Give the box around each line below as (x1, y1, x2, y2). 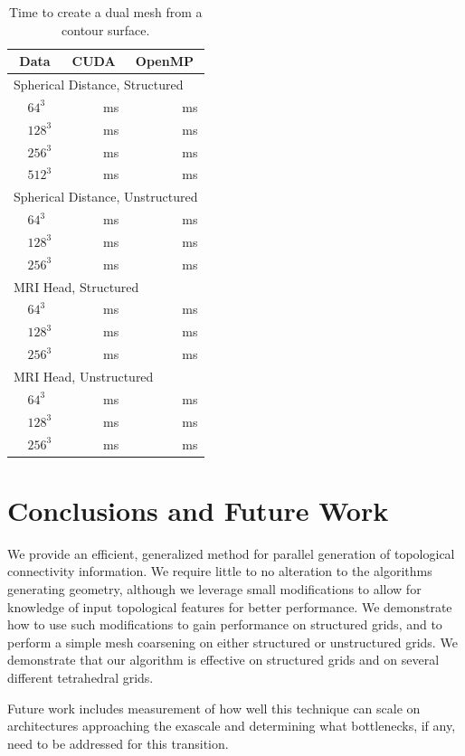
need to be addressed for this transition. (7, 733, 229, 752)
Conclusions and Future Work (7, 491, 389, 528)
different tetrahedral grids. (7, 667, 154, 686)
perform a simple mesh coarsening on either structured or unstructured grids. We (7, 632, 458, 651)
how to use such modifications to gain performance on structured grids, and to (7, 615, 442, 634)
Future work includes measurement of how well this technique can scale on (7, 698, 421, 717)
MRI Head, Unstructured (14, 367, 154, 385)
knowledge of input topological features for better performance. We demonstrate (7, 597, 452, 616)
